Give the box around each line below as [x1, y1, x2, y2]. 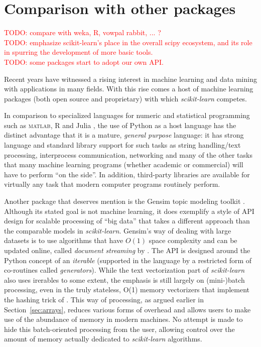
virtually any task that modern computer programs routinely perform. [4, 179, 220, 189]
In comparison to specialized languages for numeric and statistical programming [4, 110, 250, 121]
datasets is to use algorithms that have [4, 235, 123, 246]
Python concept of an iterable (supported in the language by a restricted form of [4, 255, 252, 265]
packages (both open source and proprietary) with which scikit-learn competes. [4, 93, 247, 103]
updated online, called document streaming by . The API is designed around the [4, 245, 250, 255]
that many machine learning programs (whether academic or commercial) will [4, 159, 243, 170]
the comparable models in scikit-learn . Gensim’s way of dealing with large [4, 225, 231, 236]
